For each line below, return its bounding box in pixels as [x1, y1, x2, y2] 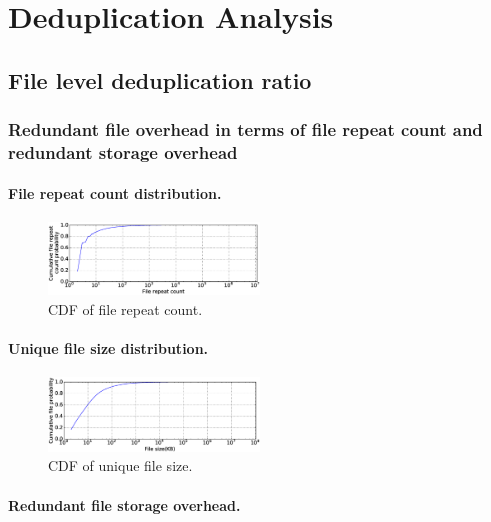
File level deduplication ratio [8, 64, 312, 95]
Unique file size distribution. [8, 337, 209, 358]
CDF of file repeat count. [48, 298, 203, 319]
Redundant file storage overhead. [8, 494, 241, 515]
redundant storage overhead [8, 140, 238, 164]
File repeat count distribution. [8, 182, 222, 203]
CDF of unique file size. [48, 455, 193, 476]
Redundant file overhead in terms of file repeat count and [8, 117, 483, 142]
